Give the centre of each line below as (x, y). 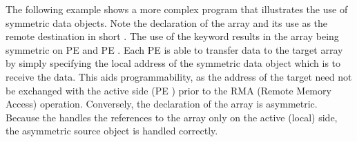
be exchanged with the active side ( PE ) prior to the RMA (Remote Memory (168, 90)
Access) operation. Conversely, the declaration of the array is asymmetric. (162, 104)
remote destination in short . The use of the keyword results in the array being (172, 36)
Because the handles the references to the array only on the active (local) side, (172, 117)
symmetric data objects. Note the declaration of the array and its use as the (167, 22)
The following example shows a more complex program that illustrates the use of (177, 9)
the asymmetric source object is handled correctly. (112, 131)
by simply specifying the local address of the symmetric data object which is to (173, 63)
